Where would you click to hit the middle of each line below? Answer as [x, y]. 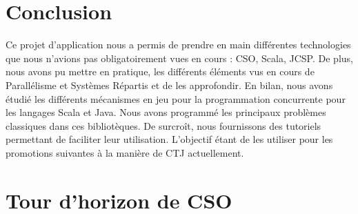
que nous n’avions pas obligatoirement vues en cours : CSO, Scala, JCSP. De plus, [179, 58]
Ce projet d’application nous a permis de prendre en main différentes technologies [178, 45]
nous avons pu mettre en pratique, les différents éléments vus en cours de [160, 71]
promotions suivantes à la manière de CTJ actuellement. [125, 152]
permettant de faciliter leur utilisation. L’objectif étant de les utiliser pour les [169, 139]
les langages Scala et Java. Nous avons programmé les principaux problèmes [166, 112]
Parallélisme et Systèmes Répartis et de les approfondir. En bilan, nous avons [169, 85]
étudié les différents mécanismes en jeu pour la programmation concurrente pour [176, 98]
